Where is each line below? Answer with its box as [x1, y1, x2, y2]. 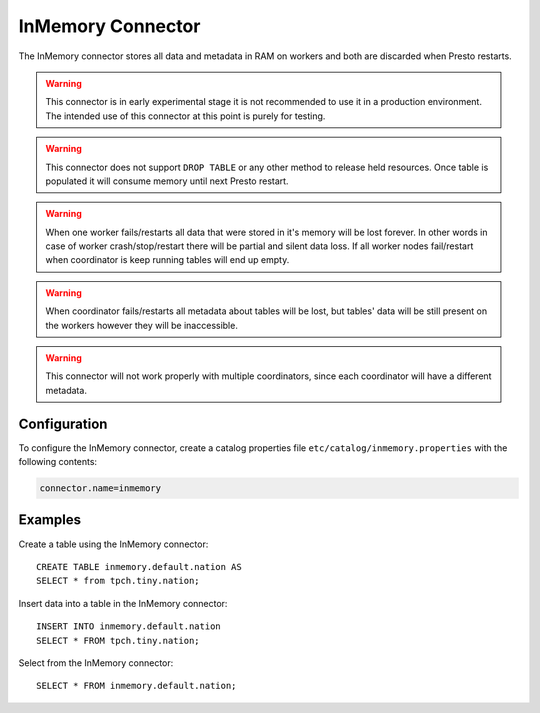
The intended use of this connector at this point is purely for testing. [45, 110, 326, 122]
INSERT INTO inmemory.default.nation [36, 621, 222, 632]
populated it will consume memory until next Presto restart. [45, 175, 289, 187]
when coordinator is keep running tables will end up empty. [45, 254, 290, 266]
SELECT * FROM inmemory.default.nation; [36, 680, 237, 692]
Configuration [18, 415, 108, 432]
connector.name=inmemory [39, 483, 162, 494]
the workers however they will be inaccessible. [45, 319, 239, 331]
